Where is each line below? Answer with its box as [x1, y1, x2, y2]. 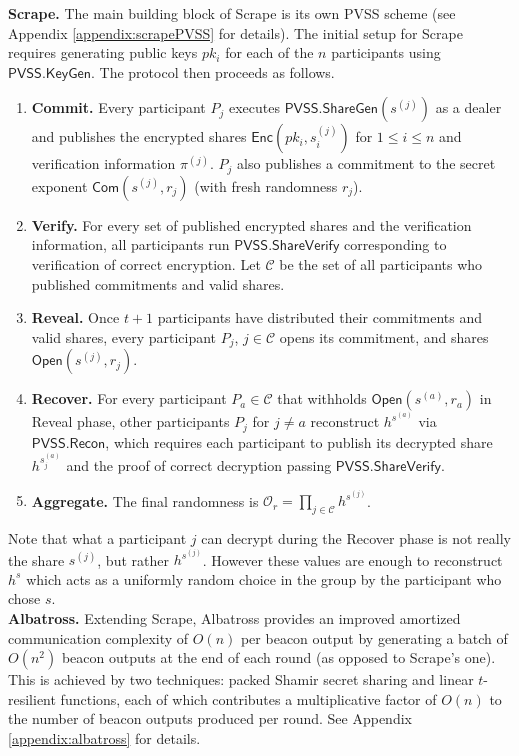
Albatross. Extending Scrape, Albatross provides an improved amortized [8, 608, 461, 629]
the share [8, 549, 65, 570]
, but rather [97, 549, 169, 570]
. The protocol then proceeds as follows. [91, 61, 335, 82]
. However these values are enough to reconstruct [202, 549, 503, 570]
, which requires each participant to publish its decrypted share [105, 431, 493, 452]
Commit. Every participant [31, 97, 206, 118]
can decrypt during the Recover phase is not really [201, 528, 511, 549]
